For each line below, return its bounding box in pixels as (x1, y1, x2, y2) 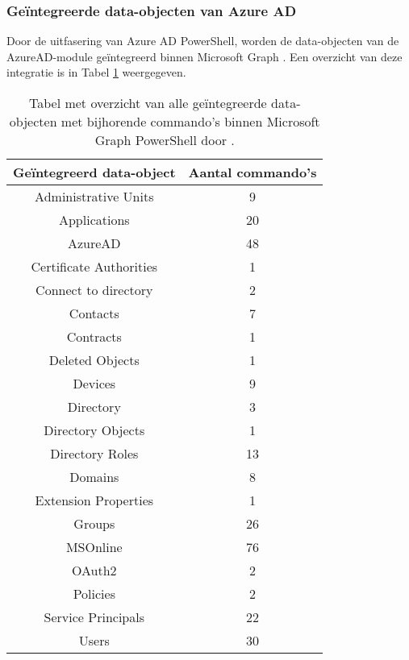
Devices (73, 374, 116, 392)
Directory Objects (44, 421, 145, 439)
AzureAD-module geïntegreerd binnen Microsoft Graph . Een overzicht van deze (6, 48, 403, 64)
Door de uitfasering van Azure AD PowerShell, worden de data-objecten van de (6, 32, 399, 49)
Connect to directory (35, 280, 153, 299)
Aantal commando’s (188, 163, 317, 181)
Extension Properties (35, 491, 154, 509)
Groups (73, 514, 115, 533)
